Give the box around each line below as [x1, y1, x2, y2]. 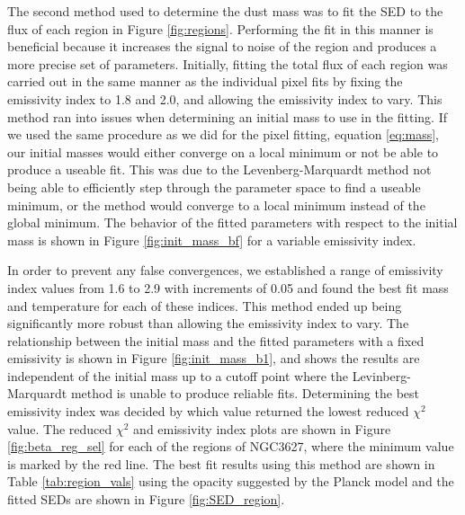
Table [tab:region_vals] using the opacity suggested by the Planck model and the [7, 472, 454, 491]
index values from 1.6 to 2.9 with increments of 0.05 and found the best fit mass [7, 278, 449, 297]
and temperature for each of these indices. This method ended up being [7, 296, 402, 315]
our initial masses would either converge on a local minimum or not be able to [7, 142, 439, 161]
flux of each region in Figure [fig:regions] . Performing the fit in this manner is [7, 19, 434, 38]
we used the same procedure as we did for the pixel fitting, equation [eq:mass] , [7, 125, 439, 144]
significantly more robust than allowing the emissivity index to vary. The [7, 314, 409, 333]
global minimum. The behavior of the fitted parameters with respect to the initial [7, 213, 458, 232]
